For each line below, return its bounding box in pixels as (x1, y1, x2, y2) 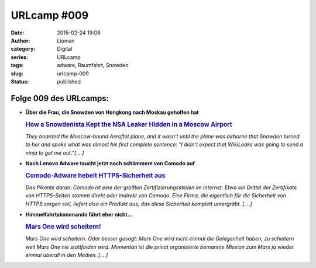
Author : (11, 37, 30, 44)
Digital (57, 46, 73, 53)
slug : (11, 70, 23, 77)
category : (11, 46, 36, 53)
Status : (11, 78, 29, 85)
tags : (11, 62, 24, 69)
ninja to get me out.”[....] (25, 149, 84, 156)
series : (11, 53, 29, 61)
